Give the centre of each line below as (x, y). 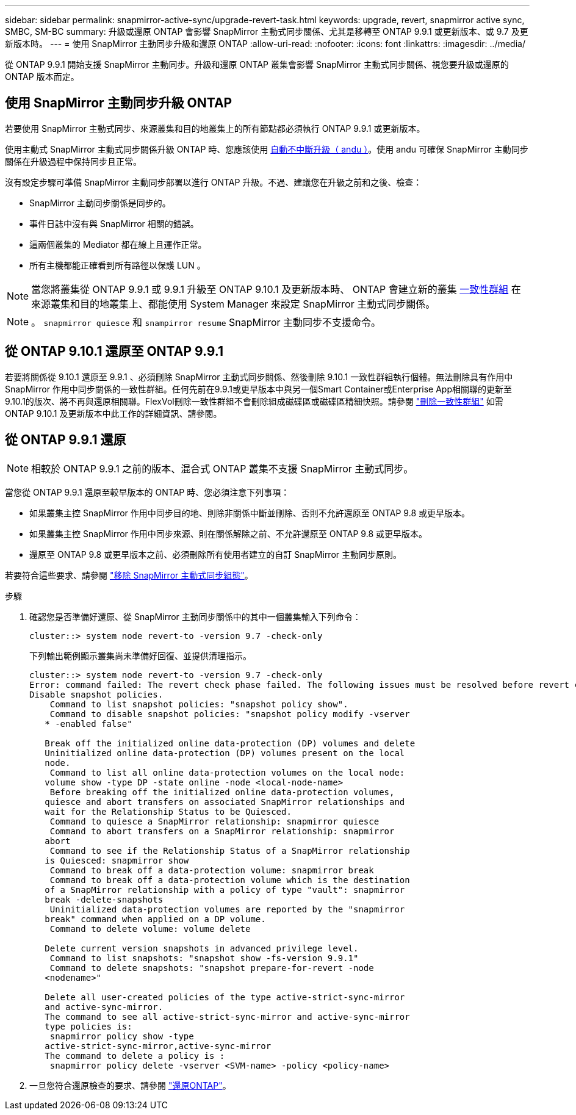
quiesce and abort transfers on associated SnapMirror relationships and (225, 802)
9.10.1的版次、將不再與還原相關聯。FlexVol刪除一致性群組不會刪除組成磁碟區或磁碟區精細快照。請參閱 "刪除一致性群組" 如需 (254, 401)
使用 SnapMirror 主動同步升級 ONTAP (119, 103)
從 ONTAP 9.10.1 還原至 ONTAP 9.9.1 (114, 352)
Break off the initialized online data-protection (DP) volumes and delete (230, 743)
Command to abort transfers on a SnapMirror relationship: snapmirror (222, 831)
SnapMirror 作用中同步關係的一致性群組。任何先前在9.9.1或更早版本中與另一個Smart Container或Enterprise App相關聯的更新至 (259, 389)
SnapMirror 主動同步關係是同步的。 (100, 203)
